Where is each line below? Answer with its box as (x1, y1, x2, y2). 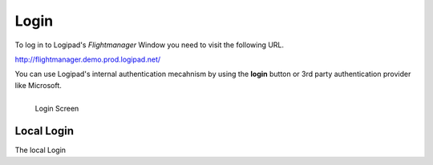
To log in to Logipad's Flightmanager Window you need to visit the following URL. (14, 40, 285, 50)
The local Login (14, 145, 67, 155)
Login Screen (34, 103, 79, 113)
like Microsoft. (14, 80, 62, 90)
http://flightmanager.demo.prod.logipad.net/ (14, 54, 161, 64)
